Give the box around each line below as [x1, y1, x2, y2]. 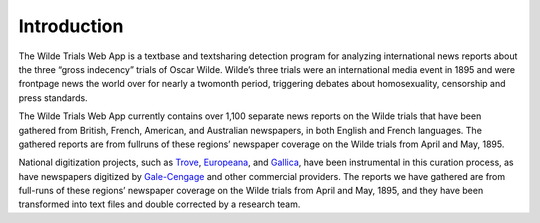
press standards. [18, 91, 89, 104]
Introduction [18, 15, 124, 37]
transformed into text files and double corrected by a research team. [18, 198, 301, 210]
